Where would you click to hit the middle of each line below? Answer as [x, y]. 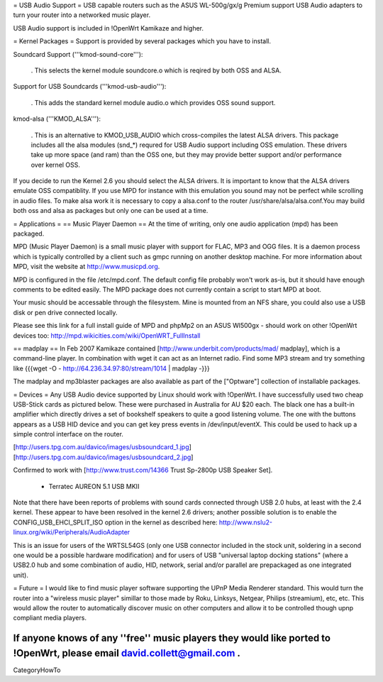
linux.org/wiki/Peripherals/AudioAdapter [72, 532]
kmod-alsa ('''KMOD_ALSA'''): [57, 119]
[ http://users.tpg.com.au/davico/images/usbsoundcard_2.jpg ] [103, 457]
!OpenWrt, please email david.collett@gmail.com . [127, 653]
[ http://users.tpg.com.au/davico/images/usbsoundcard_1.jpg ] [102, 447]
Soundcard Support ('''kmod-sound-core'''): [78, 54]
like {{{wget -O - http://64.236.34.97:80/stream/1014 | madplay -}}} [111, 368]
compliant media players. [50, 618]
